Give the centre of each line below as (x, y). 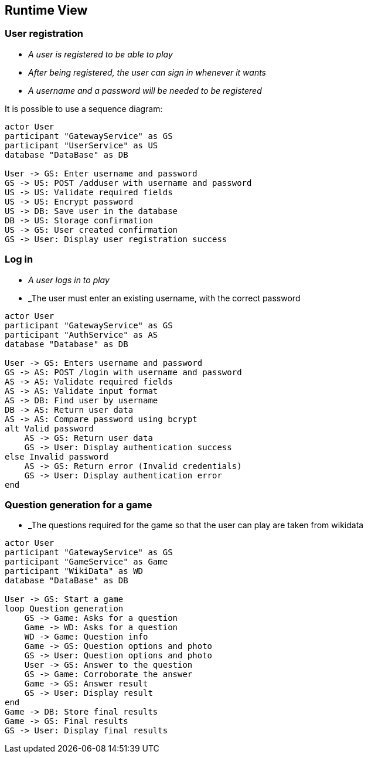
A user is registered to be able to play (100, 54)
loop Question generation (64, 609)
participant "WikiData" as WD (74, 571)
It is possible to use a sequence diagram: (84, 108)
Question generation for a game (79, 504)
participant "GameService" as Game (86, 562)
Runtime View (46, 10)
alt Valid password (49, 428)
